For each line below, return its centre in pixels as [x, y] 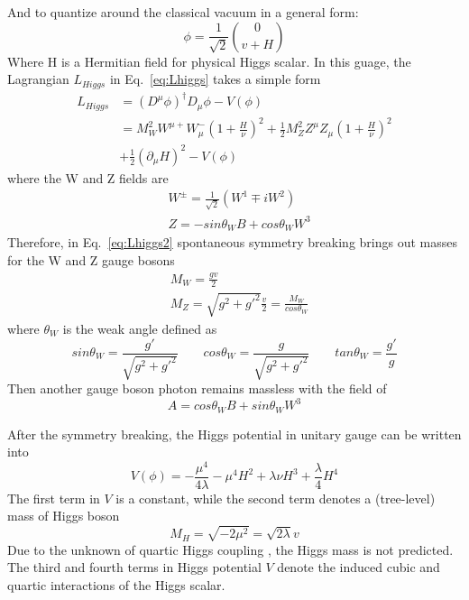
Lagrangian [38, 79]
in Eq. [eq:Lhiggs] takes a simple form [215, 79]
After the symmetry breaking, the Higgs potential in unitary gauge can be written [234, 434]
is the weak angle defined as [140, 328]
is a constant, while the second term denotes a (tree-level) [276, 498]
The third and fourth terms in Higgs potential [134, 567]
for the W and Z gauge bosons [91, 259]
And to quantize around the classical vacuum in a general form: [183, 12]
